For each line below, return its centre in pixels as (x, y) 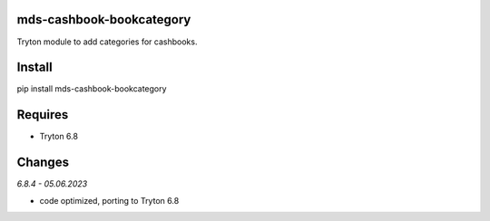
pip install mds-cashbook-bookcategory (92, 89)
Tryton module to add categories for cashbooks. (107, 42)
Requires (43, 115)
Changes (43, 163)
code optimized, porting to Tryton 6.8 (109, 200)
